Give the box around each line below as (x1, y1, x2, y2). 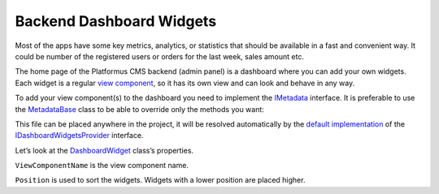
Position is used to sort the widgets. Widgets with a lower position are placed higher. (15, 175, 306, 185)
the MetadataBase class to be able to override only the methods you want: (15, 104, 264, 114)
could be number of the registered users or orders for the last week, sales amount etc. (15, 51, 305, 61)
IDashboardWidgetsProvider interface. (15, 131, 144, 140)
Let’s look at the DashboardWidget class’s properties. (15, 145, 194, 155)
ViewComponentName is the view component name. (15, 161, 189, 170)
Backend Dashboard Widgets (15, 12, 217, 30)
